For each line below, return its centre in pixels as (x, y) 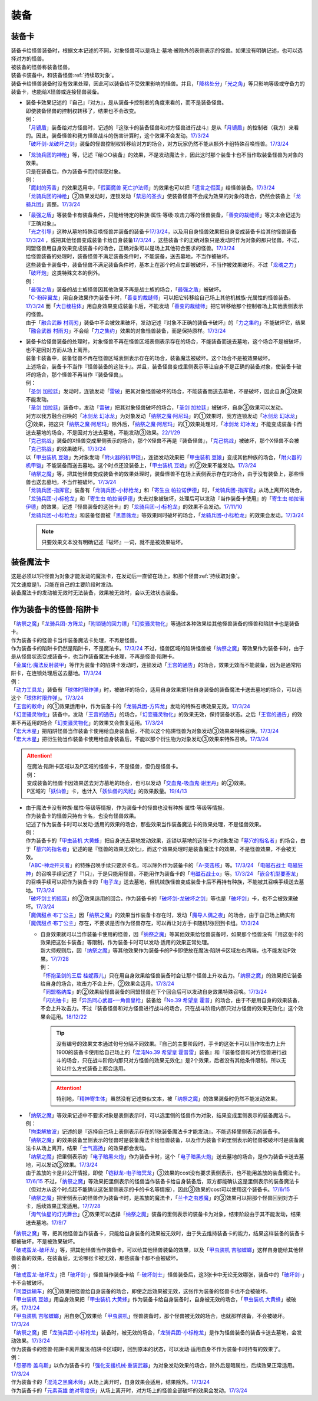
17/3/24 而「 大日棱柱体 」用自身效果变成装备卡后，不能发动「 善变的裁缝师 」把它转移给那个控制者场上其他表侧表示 (164, 306)
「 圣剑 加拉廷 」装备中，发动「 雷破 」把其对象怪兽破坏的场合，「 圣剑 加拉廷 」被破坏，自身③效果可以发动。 (156, 408)
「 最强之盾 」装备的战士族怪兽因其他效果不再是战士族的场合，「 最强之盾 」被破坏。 (125, 289)
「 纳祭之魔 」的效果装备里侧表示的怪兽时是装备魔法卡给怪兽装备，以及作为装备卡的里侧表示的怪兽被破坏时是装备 (162, 1140)
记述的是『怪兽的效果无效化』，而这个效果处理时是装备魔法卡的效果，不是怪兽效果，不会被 (181, 849)
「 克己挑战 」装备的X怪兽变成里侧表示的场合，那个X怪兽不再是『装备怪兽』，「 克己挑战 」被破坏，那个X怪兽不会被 (163, 441)
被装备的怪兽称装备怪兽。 (42, 67)
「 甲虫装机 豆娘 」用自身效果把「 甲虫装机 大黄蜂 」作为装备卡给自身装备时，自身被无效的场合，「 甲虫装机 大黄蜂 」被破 (154, 1299)
